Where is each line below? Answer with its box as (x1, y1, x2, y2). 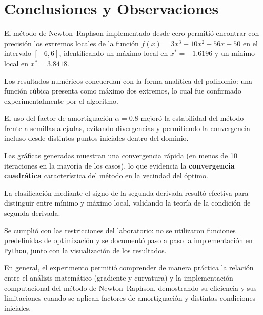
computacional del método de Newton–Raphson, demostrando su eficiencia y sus (4, 282, 257, 293)
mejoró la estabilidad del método (140, 113, 244, 123)
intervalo (4, 48, 31, 59)
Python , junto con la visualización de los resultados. (4, 245, 167, 255)
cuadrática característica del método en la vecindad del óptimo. (4, 170, 208, 181)
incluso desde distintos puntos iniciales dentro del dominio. (4, 133, 189, 143)
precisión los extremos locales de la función (4, 38, 139, 48)
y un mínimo (214, 48, 255, 59)
